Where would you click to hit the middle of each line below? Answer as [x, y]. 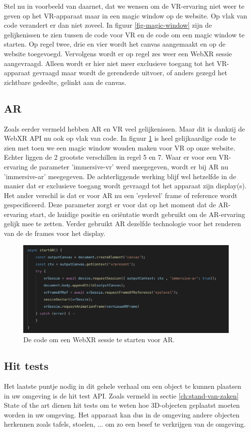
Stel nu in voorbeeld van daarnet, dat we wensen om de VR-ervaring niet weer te [124, 6]
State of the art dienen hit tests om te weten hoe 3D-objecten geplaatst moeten [122, 405]
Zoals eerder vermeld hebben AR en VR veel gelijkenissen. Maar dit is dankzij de [125, 128]
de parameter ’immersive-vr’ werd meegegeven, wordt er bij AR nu [129, 166]
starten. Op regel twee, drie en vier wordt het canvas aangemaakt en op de [115, 44]
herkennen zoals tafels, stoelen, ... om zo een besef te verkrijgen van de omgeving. [125, 424]
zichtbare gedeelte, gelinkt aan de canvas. [65, 82]
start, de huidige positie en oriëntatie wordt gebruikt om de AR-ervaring [138, 214]
